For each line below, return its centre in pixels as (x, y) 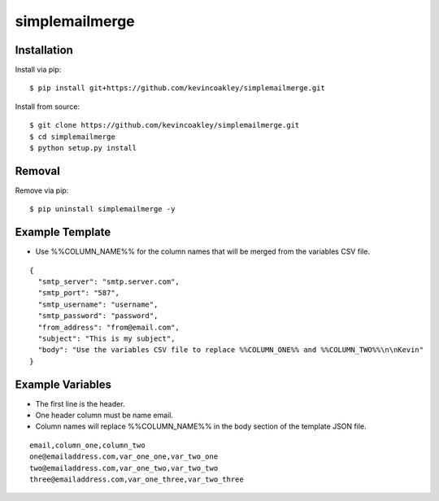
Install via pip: (38, 70)
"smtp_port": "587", (79, 293)
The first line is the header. (80, 403)
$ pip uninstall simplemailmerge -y (102, 209)
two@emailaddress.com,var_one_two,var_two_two (124, 468)
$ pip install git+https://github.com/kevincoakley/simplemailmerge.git (177, 88)
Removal (37, 171)
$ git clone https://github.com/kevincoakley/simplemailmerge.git (165, 125)
